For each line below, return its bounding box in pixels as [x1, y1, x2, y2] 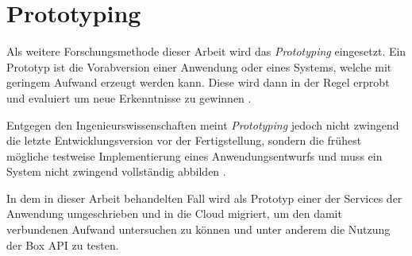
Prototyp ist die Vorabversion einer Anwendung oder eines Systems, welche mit [6, 58, 392, 75]
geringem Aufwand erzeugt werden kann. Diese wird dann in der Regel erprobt [6, 74, 390, 91]
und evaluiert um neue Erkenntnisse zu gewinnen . [6, 89, 252, 106]
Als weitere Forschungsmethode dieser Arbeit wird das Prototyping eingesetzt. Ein [6, 43, 406, 60]
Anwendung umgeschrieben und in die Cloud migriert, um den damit [6, 205, 342, 222]
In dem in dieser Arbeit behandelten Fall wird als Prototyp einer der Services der [6, 189, 402, 206]
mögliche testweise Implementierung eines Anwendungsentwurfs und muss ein [6, 147, 383, 164]
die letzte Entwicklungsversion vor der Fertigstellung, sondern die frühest [6, 132, 362, 149]
